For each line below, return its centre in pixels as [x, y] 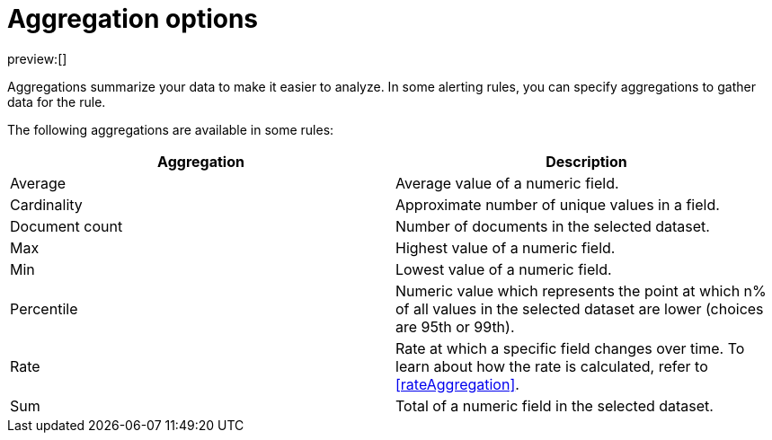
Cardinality [46, 204]
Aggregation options [133, 19]
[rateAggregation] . [457, 384]
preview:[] [37, 58]
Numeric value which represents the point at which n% [581, 290]
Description [586, 161]
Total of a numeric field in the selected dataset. [555, 405]
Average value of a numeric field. [507, 183]
